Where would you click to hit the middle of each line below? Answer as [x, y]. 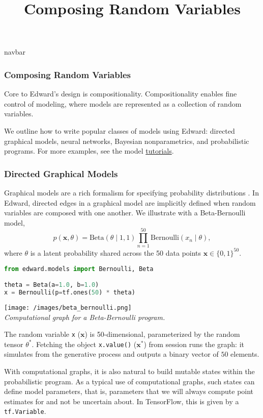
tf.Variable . [25, 411]
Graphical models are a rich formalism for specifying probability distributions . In [131, 192]
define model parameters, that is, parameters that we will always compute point [129, 391]
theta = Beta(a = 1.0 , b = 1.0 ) [52, 285]
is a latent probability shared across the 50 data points [116, 252]
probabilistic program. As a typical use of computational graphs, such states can [129, 381]
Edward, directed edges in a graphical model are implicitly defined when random [130, 202]
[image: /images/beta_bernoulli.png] [68, 308]
